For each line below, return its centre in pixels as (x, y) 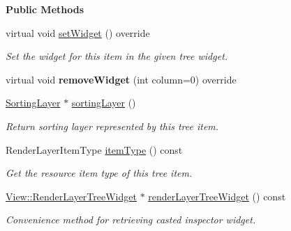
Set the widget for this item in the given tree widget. (117, 56)
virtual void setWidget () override (78, 32)
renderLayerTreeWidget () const (217, 196)
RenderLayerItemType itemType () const (94, 149)
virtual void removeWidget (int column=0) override (121, 79)
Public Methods (45, 9)
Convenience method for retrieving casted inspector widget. (131, 220)
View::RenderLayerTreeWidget (71, 196)
